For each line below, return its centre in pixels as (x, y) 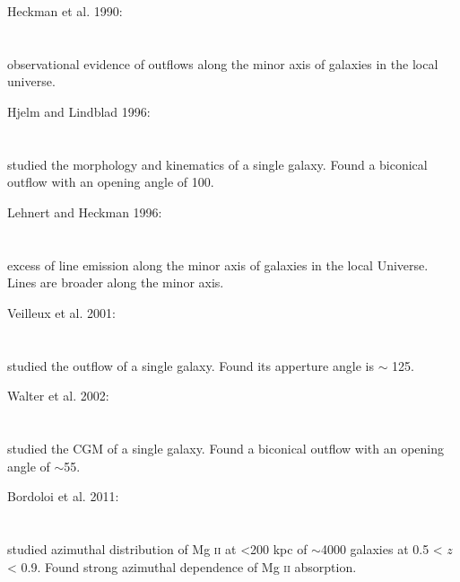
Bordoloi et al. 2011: (63, 496)
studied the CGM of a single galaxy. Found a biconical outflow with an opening (226, 449)
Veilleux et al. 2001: (61, 312)
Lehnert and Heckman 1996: (85, 212)
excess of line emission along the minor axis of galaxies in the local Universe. (218, 265)
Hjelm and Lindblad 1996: (79, 111)
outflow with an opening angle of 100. (111, 182)
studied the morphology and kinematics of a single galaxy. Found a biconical (217, 164)
